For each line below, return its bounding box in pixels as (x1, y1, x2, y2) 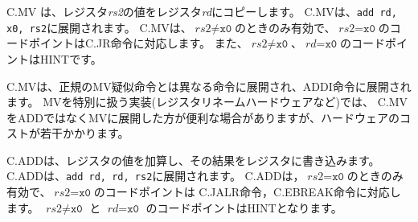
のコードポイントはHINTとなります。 (145, 199, 342, 216)
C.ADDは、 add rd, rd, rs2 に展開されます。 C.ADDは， (6, 167, 305, 184)
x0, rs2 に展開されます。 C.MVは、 (6, 18, 192, 35)
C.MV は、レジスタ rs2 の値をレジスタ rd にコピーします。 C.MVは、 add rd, (6, 3, 397, 19)
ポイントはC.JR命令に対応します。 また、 (28, 35, 248, 51)
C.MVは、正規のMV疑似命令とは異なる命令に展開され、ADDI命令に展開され (6, 77, 412, 94)
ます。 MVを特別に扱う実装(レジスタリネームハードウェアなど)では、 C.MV (6, 93, 408, 110)
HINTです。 (39, 50, 102, 67)
